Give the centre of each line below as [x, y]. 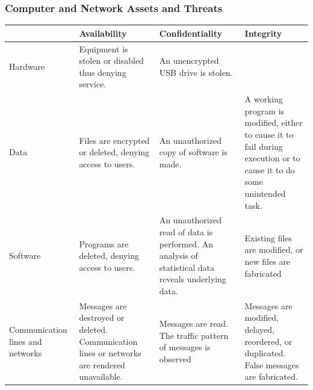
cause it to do [270, 169]
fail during [264, 146]
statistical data [187, 267]
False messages [272, 364]
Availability [103, 33]
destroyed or [102, 317]
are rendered [102, 364]
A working [264, 99]
